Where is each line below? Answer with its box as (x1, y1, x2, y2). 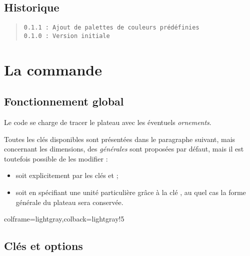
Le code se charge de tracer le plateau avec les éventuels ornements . (4, 117, 211, 127)
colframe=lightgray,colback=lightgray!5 (4, 213, 124, 224)
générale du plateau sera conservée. (15, 196, 123, 207)
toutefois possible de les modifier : (4, 153, 108, 163)
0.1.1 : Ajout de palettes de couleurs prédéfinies (23, 24, 199, 31)
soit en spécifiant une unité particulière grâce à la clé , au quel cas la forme (15, 187, 246, 197)
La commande (4, 59, 102, 79)
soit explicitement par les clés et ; (15, 170, 118, 180)
